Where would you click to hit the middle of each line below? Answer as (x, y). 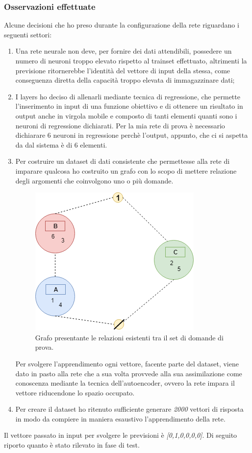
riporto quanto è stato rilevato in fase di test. (72, 445)
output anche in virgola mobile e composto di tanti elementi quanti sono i (126, 115)
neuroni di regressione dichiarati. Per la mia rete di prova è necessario (120, 125)
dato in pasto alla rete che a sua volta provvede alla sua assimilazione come (129, 373)
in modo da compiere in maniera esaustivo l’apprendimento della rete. (120, 418)
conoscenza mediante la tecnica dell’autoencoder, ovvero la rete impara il (125, 383)
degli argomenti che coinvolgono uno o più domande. (94, 180)
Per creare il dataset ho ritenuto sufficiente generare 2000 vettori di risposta (129, 409)
